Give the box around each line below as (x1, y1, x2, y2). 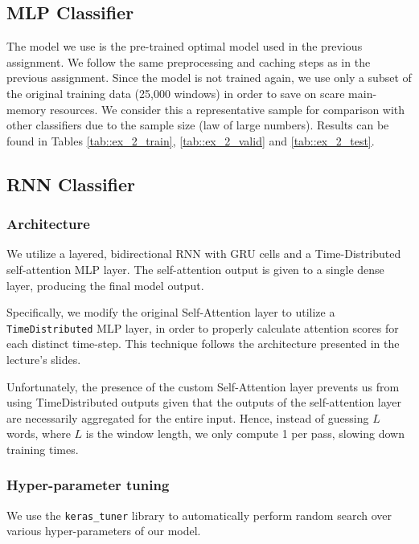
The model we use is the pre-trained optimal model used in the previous (6, 38, 363, 55)
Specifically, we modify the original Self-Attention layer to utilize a (6, 304, 335, 321)
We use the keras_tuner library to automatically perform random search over (6, 506, 392, 523)
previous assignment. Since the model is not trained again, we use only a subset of (6, 69, 412, 86)
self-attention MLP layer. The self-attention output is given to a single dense (6, 260, 384, 277)
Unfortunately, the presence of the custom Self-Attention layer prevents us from (6, 378, 400, 395)
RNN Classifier (6, 171, 136, 196)
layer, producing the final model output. (6, 276, 204, 293)
